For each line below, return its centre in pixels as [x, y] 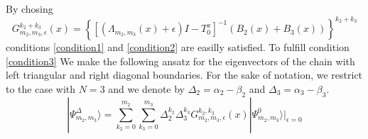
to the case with [41, 88]
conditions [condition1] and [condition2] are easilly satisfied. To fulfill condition [178, 47]
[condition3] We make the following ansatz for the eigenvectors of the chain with [180, 61]
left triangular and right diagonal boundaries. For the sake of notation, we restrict [184, 75]
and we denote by [147, 88]
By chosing [29, 9]
